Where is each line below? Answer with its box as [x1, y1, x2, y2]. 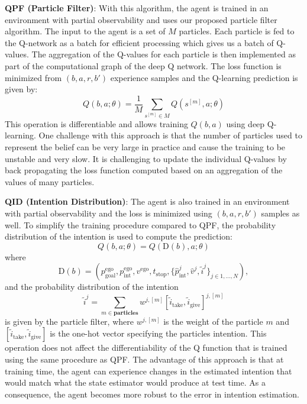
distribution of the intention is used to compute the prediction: [5, 230, 232, 243]
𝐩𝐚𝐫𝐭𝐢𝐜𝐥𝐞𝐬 [114, 309, 138, 316]
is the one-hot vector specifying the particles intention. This [50, 327, 267, 340]
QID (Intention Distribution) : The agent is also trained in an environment [5, 195, 290, 208]
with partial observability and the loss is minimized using [5, 207, 212, 219]
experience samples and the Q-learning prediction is [110, 71, 298, 83]
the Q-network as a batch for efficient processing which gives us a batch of [5, 36, 274, 49]
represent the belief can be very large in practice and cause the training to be [5, 141, 286, 153]
